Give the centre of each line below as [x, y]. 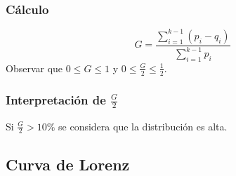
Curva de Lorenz [68, 164]
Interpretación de [56, 99]
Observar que [34, 68]
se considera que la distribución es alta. [143, 126]
